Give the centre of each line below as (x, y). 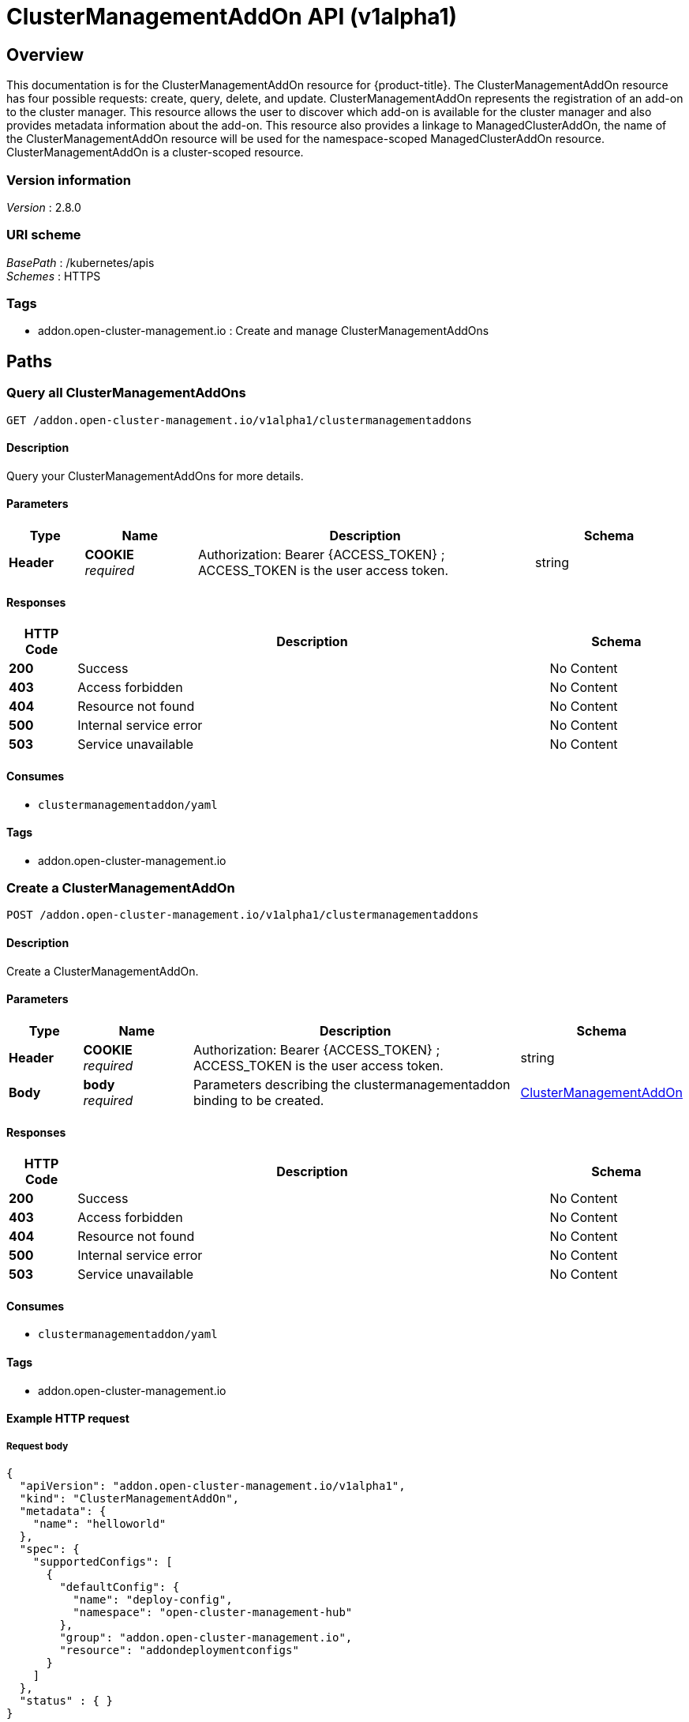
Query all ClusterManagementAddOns (126, 393)
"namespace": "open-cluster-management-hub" (213, 1612)
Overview (45, 55)
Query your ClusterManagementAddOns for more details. (155, 476)
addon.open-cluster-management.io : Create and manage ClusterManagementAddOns (264, 331)
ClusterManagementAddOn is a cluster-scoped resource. (155, 152)
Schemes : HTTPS (54, 276)
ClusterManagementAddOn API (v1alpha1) (232, 17)
